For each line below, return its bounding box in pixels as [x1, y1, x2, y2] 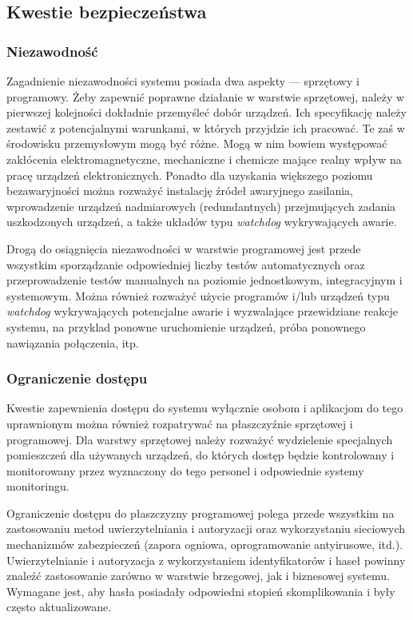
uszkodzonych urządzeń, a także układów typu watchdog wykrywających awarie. [6, 213, 397, 230]
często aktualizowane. [6, 598, 112, 615]
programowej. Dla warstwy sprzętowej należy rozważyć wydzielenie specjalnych [6, 431, 393, 447]
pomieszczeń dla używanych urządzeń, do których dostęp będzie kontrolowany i [6, 447, 395, 463]
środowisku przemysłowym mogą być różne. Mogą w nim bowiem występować [6, 135, 387, 152]
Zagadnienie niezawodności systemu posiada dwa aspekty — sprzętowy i [6, 73, 359, 89]
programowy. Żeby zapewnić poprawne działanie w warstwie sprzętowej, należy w [6, 88, 405, 105]
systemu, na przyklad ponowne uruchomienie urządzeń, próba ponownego [6, 318, 366, 335]
